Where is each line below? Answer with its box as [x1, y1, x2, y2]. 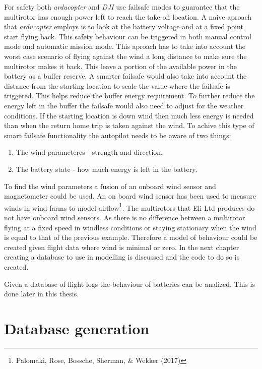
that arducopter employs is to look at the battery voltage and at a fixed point [4, 21, 243, 32]
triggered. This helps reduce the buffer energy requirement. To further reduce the [4, 90, 255, 101]
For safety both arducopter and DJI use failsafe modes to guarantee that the [4, 2, 240, 12]
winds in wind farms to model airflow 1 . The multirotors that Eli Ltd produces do [4, 201, 255, 213]
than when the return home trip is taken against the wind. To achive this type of [4, 120, 254, 131]
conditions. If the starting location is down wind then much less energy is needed [4, 110, 254, 120]
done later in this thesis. [4, 288, 79, 299]
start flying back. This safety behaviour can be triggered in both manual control [4, 31, 251, 41]
